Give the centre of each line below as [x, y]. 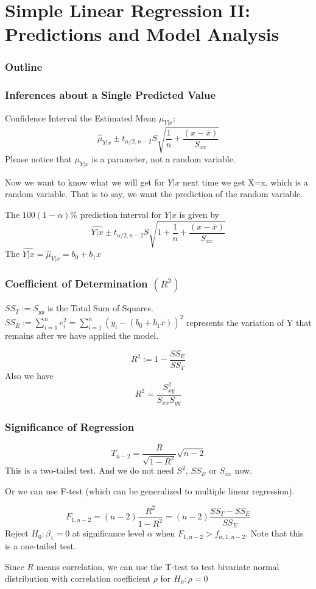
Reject [17, 533]
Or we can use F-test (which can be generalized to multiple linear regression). [150, 490]
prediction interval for [121, 214]
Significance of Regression [70, 427]
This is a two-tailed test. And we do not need [90, 470]
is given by [199, 214]
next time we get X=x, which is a [245, 182]
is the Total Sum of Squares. [100, 308]
